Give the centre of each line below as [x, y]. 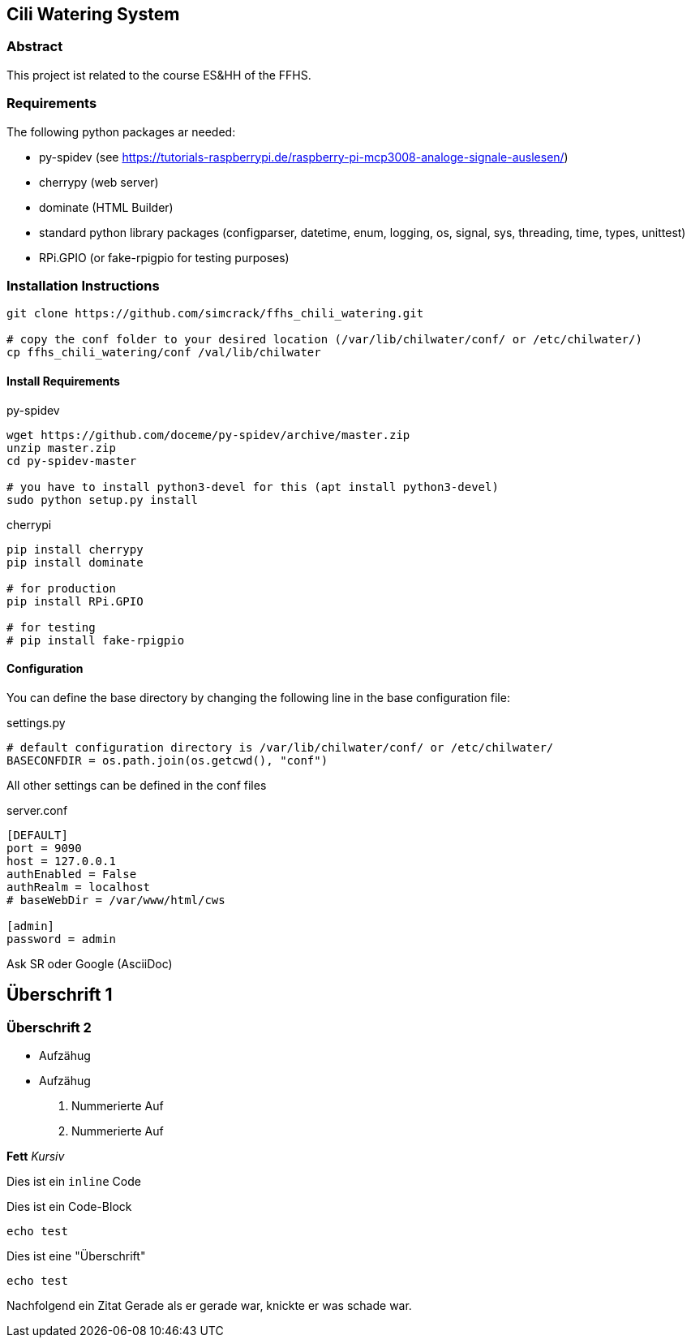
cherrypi [29, 524]
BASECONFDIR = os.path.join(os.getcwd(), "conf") [167, 760]
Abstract [35, 47]
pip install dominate [75, 562]
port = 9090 [44, 848]
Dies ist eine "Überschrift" [76, 1256]
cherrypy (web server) [99, 182]
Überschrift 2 [49, 1027]
